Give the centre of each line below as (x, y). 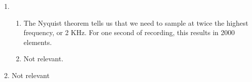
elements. (38, 42)
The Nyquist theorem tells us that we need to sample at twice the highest (136, 22)
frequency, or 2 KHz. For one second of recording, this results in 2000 (129, 32)
